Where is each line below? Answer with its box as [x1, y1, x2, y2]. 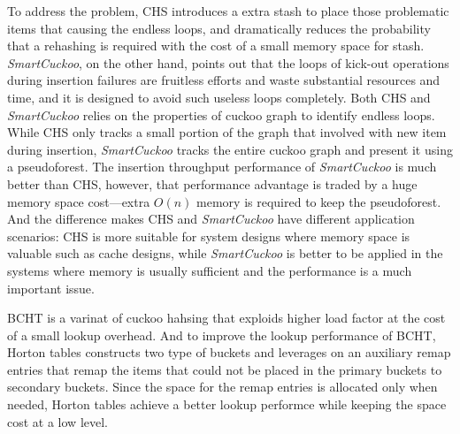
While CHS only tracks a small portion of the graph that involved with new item [7, 123, 447, 141]
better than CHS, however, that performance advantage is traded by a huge [7, 174, 418, 193]
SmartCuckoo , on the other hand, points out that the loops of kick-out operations [7, 53, 449, 72]
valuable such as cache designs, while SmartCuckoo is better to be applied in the [7, 244, 443, 263]
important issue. [7, 278, 95, 297]
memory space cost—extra [7, 192, 150, 210]
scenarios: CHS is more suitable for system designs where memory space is [7, 226, 410, 245]
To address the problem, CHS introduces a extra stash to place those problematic [7, 2, 449, 19]
